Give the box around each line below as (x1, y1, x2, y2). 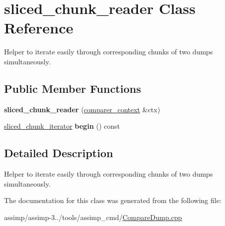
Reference (4, 17, 73, 38)
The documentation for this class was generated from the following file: (4, 195, 221, 206)
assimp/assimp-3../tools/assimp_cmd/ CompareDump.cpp (4, 212, 182, 222)
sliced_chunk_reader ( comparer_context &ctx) (4, 104, 160, 114)
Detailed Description (4, 145, 113, 161)
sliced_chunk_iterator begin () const (4, 121, 120, 131)
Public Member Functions (4, 80, 141, 96)
